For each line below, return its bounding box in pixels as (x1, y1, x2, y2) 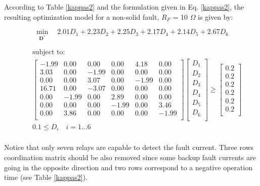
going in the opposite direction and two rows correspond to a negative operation (4, 162, 253, 172)
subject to (32, 48, 63, 56)
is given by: (198, 11, 233, 22)
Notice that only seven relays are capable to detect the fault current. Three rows (4, 142, 254, 153)
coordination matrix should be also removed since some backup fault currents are (4, 152, 256, 163)
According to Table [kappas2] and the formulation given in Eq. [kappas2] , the (4, 2, 244, 12)
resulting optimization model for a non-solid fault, (4, 11, 159, 22)
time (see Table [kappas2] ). (4, 172, 88, 182)
